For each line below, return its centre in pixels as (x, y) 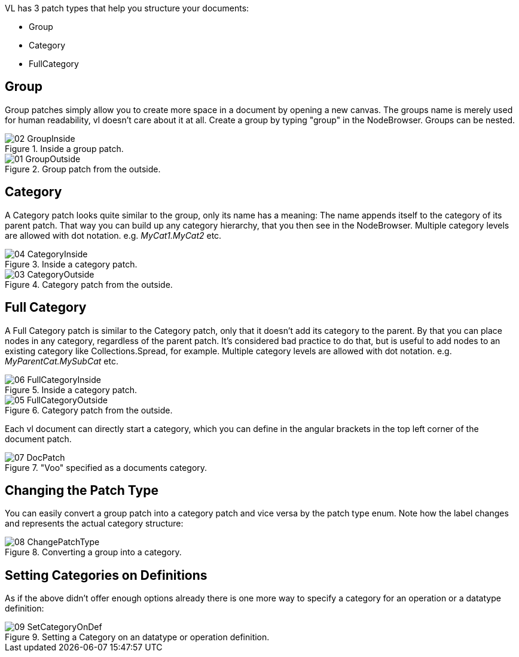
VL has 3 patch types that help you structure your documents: (127, 8)
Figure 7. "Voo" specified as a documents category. (106, 467)
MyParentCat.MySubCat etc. (62, 361)
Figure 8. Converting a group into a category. (93, 552)
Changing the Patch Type (82, 490)
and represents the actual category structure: (94, 524)
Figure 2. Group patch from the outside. (83, 169)
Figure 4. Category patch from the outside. (89, 284)
